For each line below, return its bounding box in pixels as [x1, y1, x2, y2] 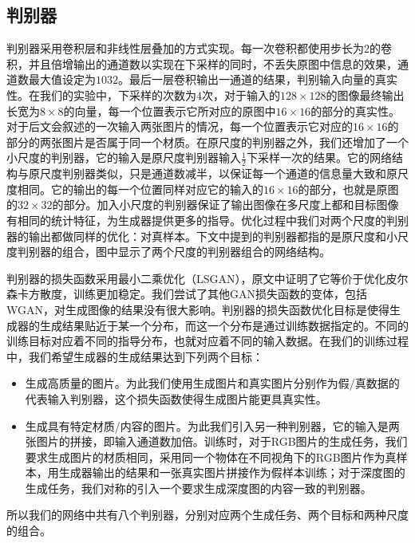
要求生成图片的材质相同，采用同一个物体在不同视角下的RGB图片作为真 [25, 448, 397, 465]
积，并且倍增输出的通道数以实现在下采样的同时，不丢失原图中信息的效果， [6, 55, 397, 72]
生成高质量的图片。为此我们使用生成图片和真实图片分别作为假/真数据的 [25, 375, 400, 392]
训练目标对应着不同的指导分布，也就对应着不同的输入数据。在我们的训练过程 [6, 332, 409, 349]
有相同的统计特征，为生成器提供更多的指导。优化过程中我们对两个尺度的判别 [6, 211, 409, 228]
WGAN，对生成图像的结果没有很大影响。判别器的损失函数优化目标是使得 [6, 301, 389, 317]
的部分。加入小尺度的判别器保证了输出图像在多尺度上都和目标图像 [52, 196, 399, 213]
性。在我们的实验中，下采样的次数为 [6, 86, 196, 103]
